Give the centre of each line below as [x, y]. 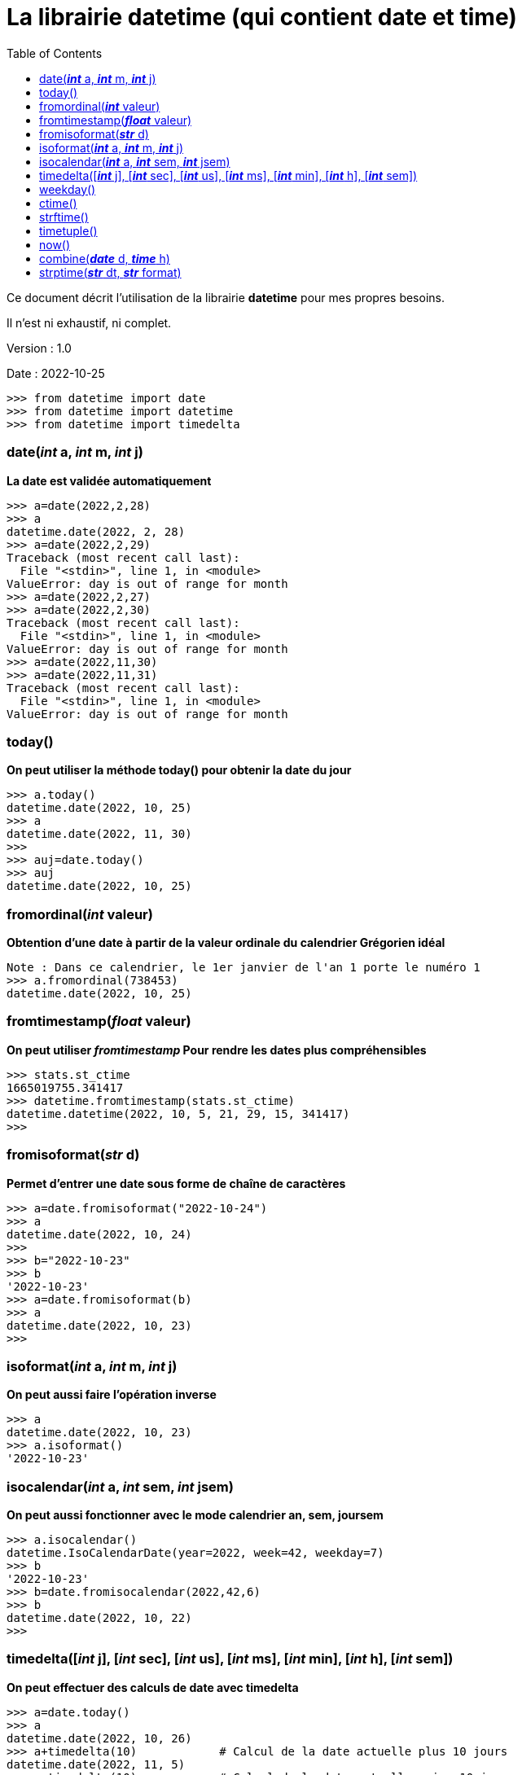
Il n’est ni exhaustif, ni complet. [89, 322]
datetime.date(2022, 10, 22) [99, 1618]
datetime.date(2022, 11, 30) [99, 834]
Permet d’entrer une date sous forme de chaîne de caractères [176, 1183]
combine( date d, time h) [105, 258]
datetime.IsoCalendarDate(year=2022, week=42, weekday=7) [195, 1553]
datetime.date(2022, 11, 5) [96, 1764]
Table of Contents [55, 53]
